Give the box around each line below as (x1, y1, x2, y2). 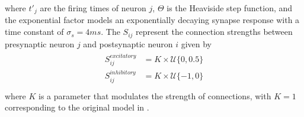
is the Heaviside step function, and (167, 2, 293, 14)
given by (181, 37, 212, 50)
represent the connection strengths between (136, 25, 293, 38)
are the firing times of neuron (40, 2, 146, 14)
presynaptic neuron (5, 37, 75, 50)
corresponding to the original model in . (5, 101, 149, 113)
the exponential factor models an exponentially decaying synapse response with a (5, 14, 300, 26)
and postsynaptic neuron (83, 37, 173, 50)
